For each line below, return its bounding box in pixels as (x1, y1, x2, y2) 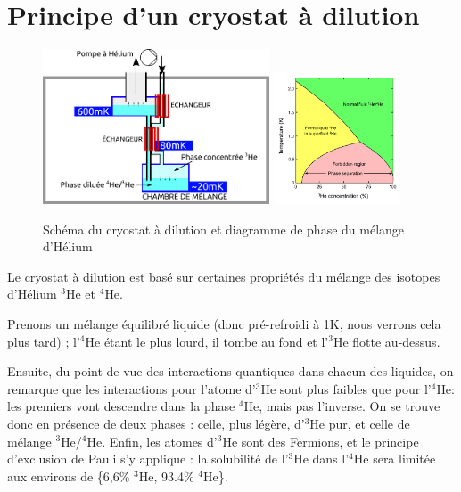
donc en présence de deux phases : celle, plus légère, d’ (7, 414, 305, 432)
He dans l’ (293, 449, 350, 468)
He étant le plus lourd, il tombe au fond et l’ (85, 332, 329, 350)
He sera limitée (353, 449, 436, 468)
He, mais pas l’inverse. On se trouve (243, 397, 440, 415)
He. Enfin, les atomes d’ (86, 431, 218, 450)
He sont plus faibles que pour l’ (260, 379, 432, 398)
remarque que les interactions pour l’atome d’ (7, 379, 256, 398)
